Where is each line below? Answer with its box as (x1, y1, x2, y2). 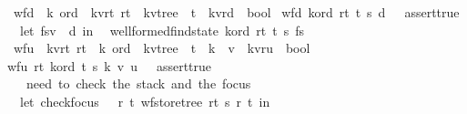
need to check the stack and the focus (25, 74, 251, 93)
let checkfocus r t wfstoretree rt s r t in (19, 91, 270, 110)
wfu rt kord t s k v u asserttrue (7, 56, 212, 75)
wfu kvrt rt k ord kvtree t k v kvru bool (13, 38, 310, 57)
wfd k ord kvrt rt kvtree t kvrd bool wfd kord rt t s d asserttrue (13, 3, 460, 21)
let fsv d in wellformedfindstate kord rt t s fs (19, 20, 304, 39)
